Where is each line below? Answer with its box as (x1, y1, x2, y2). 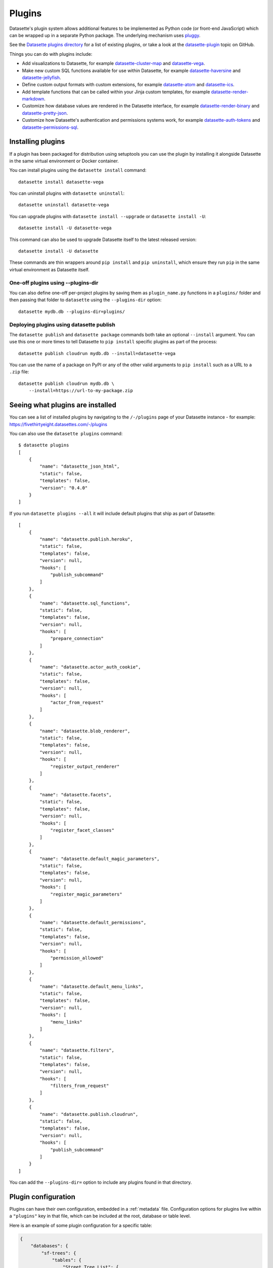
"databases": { (30, 1243, 68, 1249)
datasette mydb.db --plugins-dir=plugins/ (18, 308, 125, 314)
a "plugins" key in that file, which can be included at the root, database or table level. (9, 1213, 191, 1219)
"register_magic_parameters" (50, 891, 122, 897)
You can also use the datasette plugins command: (9, 430, 123, 436)
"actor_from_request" (50, 699, 104, 705)
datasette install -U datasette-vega (18, 225, 112, 231)
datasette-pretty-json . (22, 110, 68, 116)
